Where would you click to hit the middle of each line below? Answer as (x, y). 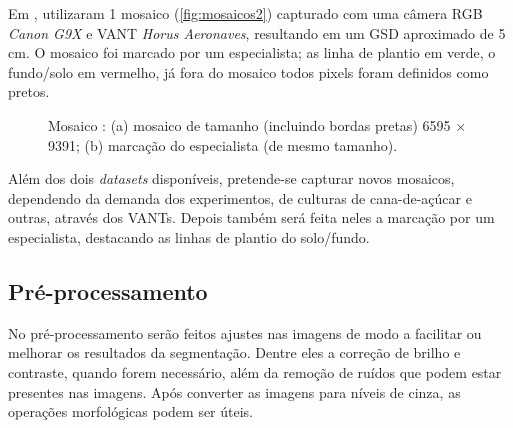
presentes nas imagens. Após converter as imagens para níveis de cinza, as (234, 391)
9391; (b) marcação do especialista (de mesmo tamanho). (223, 144)
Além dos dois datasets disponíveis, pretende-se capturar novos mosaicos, (231, 178)
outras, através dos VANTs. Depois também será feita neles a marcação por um (251, 217)
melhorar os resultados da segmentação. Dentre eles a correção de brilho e (234, 352)
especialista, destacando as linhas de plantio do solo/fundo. (189, 236)
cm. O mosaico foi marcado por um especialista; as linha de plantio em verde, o (252, 52)
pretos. (29, 91)
